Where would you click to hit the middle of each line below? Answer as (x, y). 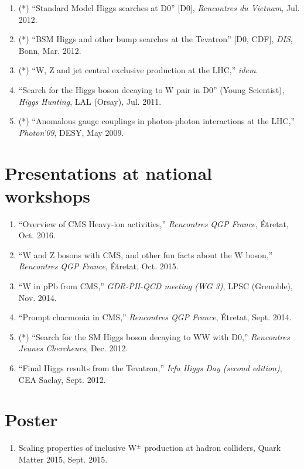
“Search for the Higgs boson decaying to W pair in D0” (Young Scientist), (151, 89)
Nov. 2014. (37, 297)
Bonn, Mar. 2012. (50, 50)
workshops (48, 195)
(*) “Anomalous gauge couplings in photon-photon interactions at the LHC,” (157, 121)
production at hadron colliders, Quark (213, 448)
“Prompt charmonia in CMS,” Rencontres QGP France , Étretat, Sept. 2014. (155, 317)
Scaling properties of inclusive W (78, 448)
